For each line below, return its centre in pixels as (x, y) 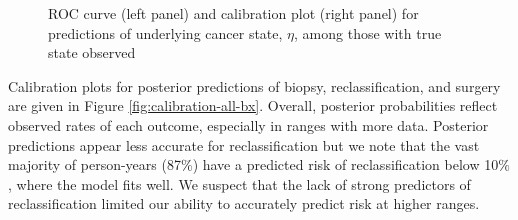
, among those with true (368, 32)
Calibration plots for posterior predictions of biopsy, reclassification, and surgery (254, 85)
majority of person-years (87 (94, 164)
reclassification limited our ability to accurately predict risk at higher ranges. (244, 203)
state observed (92, 52)
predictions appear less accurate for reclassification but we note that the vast (244, 144)
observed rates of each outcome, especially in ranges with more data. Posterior (248, 124)
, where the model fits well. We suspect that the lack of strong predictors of (239, 183)
